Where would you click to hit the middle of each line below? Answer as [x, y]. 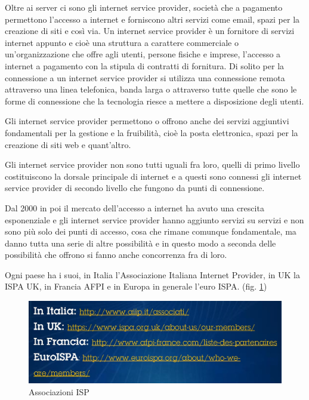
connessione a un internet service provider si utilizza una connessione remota [145, 77]
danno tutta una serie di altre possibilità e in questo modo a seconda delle [140, 243]
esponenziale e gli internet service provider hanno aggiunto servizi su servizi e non [154, 219]
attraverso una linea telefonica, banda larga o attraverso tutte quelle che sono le [151, 89]
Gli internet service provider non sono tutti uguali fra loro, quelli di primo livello [152, 164]
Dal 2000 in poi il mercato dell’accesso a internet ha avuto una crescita [135, 207]
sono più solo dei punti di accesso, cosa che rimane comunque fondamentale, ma [151, 231]
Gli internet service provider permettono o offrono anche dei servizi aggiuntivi [147, 121]
